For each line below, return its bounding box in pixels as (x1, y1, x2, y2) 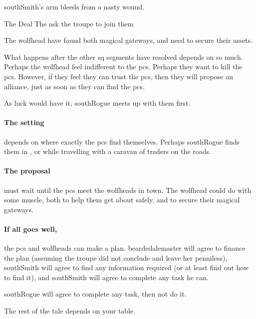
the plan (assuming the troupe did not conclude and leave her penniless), (4, 252, 228, 263)
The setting (4, 117, 44, 128)
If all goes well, (4, 223, 57, 234)
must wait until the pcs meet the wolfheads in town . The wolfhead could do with (4, 184, 252, 195)
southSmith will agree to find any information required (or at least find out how (4, 262, 249, 273)
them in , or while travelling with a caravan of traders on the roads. (4, 146, 211, 157)
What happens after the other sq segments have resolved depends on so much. (4, 51, 243, 62)
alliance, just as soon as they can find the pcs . (4, 81, 145, 91)
